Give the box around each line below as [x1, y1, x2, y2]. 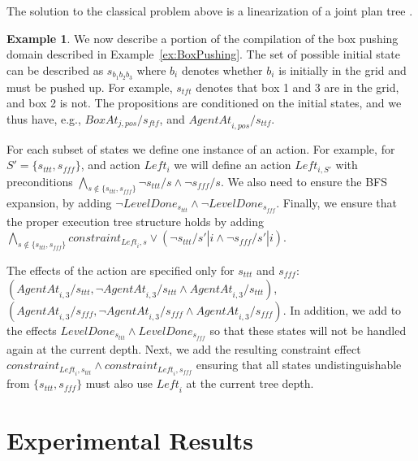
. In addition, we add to [282, 301, 402, 318]
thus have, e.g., [6, 110, 81, 127]
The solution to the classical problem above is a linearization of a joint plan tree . [6, 2, 413, 19]
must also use [85, 375, 153, 392]
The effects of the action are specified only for [6, 261, 235, 278]
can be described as [6, 61, 104, 78]
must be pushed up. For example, [6, 78, 173, 95]
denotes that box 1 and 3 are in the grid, [196, 78, 399, 95]
